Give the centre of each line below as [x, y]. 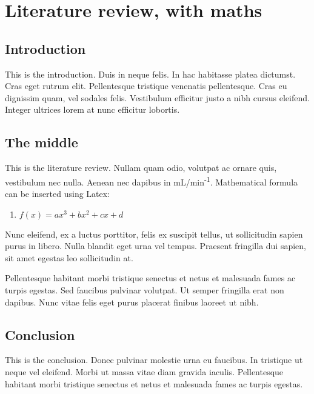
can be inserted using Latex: [58, 193]
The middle [42, 142]
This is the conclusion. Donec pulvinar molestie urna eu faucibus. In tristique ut [154, 360]
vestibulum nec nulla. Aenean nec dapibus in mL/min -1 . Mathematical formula [152, 181]
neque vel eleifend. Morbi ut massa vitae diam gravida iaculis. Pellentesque [144, 371]
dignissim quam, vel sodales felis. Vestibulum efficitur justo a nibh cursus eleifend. [157, 97]
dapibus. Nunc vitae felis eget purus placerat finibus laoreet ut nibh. [132, 302]
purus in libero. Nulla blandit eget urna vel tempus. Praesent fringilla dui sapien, [155, 246]
